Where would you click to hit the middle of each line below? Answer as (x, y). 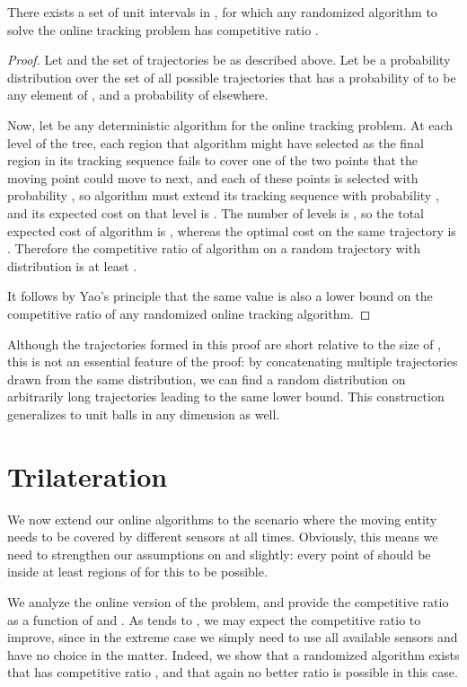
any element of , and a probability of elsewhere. (138, 95)
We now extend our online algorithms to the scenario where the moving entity (222, 519)
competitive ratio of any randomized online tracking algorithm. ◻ (189, 313)
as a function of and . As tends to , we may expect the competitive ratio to (214, 619)
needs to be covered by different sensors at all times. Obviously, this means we (223, 537)
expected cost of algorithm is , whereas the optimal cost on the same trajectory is (232, 230)
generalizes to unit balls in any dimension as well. (144, 414)
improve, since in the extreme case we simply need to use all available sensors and (233, 637)
